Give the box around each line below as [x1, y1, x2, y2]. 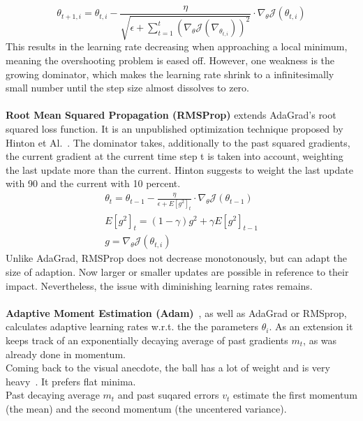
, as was [303, 333, 337, 348]
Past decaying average [6, 387, 100, 402]
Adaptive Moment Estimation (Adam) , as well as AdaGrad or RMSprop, [6, 305, 347, 320]
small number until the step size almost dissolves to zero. [6, 80, 250, 95]
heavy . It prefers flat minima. [6, 374, 136, 388]
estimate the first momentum [232, 387, 357, 402]
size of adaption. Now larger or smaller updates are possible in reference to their [6, 265, 349, 279]
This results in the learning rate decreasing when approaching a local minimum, [6, 39, 348, 54]
